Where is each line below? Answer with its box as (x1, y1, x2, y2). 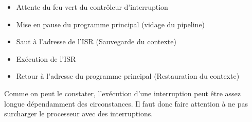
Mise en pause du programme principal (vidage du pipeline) (16, 19, 205, 29)
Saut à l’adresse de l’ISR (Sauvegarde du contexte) (16, 36, 176, 47)
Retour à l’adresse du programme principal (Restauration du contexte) (16, 71, 240, 81)
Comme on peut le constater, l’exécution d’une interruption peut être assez (4, 88, 241, 98)
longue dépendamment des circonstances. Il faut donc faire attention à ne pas (4, 98, 248, 109)
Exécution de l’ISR (16, 53, 76, 64)
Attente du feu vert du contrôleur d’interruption (16, 2, 168, 12)
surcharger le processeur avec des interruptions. (4, 108, 153, 119)
